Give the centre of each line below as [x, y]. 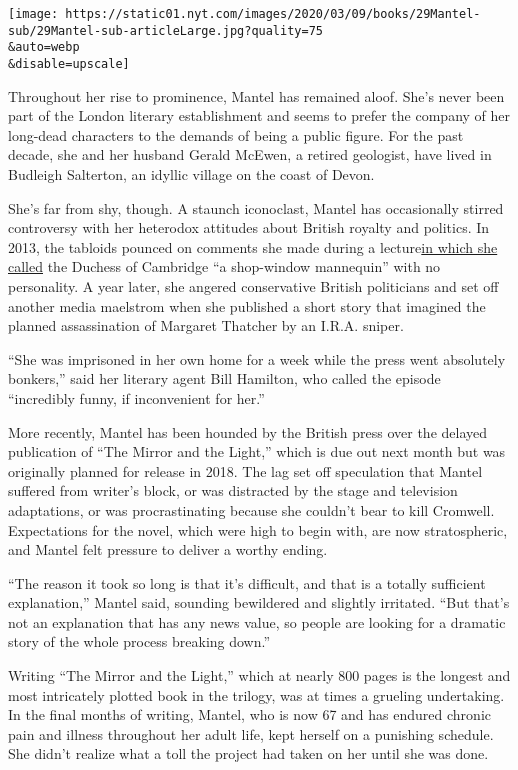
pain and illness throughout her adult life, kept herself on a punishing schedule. [251, 733]
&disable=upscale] [69, 63]
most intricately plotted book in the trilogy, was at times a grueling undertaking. [256, 694]
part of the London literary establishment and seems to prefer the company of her [259, 115]
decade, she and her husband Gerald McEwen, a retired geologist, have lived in [250, 154]
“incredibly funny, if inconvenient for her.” [136, 397]
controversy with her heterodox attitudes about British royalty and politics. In [249, 227]
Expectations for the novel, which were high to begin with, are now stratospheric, [258, 529]
